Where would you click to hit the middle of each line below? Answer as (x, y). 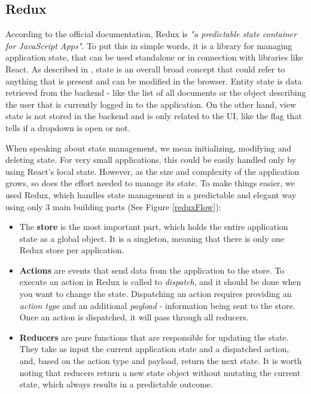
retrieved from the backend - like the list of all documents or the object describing (156, 93)
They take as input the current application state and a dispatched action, (154, 349)
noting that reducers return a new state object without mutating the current (160, 372)
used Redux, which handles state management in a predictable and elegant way (151, 194)
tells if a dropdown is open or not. (68, 127)
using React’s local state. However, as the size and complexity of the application (153, 171)
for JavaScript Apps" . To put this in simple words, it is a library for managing (149, 45)
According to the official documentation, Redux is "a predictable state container (151, 34)
